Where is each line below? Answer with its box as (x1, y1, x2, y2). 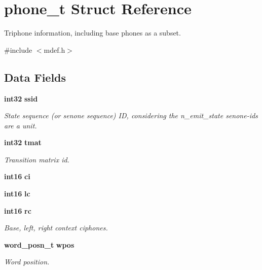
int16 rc (4, 205, 31, 216)
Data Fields (4, 69, 66, 85)
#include (4, 44, 32, 55)
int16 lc (4, 188, 30, 199)
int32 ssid (4, 93, 38, 104)
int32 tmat (4, 137, 42, 148)
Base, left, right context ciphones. (4, 222, 108, 233)
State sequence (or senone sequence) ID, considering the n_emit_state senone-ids (4, 110, 258, 121)
